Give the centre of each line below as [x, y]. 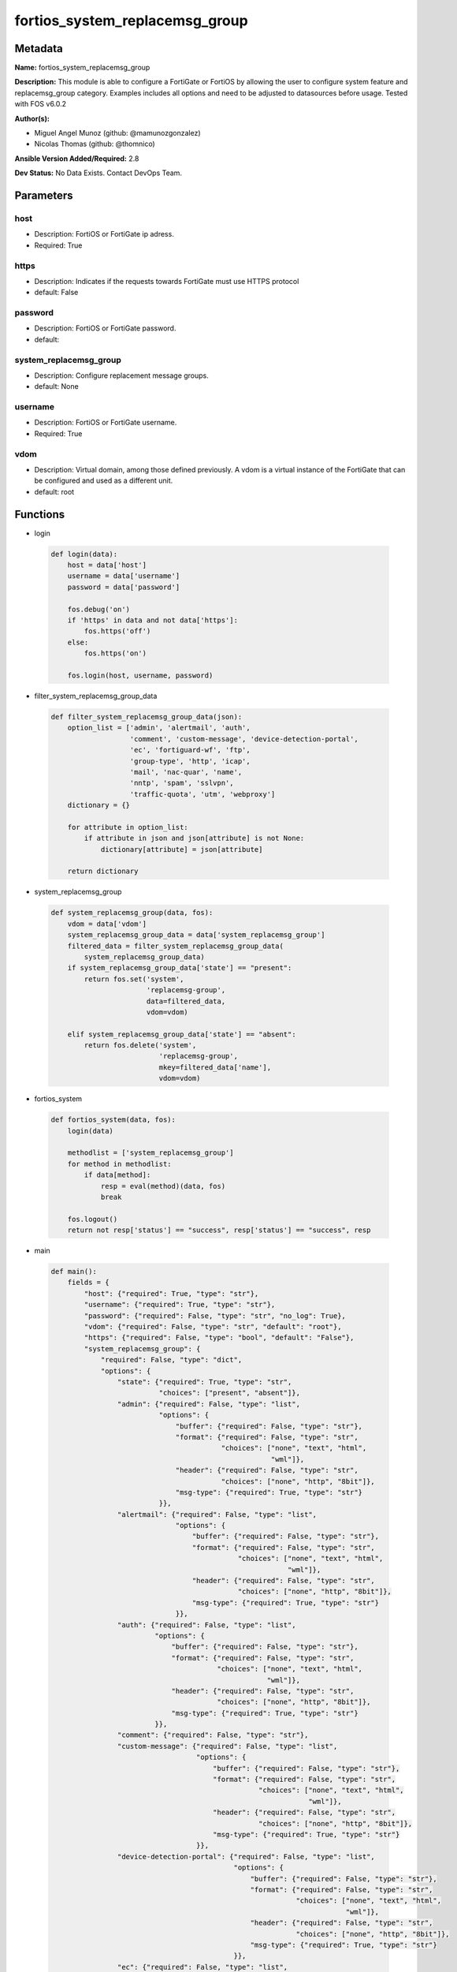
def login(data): [84, 554]
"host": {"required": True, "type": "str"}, [171, 1293]
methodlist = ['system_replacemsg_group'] [150, 1153]
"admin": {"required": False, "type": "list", [209, 1404]
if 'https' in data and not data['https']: [152, 620]
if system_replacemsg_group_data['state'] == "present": [180, 968]
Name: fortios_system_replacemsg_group [82, 68]
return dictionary [103, 871]
